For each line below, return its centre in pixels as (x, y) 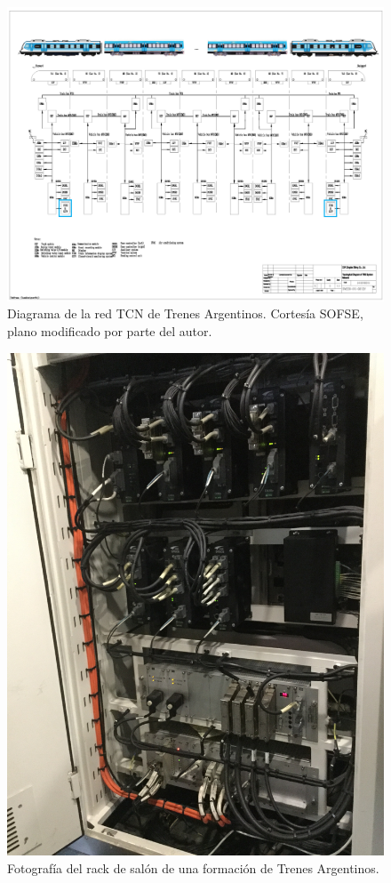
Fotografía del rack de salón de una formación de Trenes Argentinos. (193, 867)
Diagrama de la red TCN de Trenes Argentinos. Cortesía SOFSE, (185, 313)
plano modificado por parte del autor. (110, 331)
